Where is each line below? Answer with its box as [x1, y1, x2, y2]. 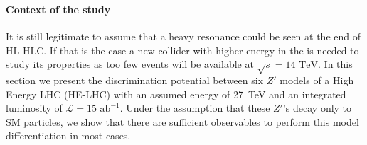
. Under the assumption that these [119, 100, 270, 115]
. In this [318, 57, 353, 71]
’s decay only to [282, 100, 352, 115]
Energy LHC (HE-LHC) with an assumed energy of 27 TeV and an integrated [6, 86, 346, 101]
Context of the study [6, 1, 111, 16]
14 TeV [285, 60, 319, 71]
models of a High [280, 73, 354, 88]
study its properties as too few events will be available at [6, 57, 254, 71]
